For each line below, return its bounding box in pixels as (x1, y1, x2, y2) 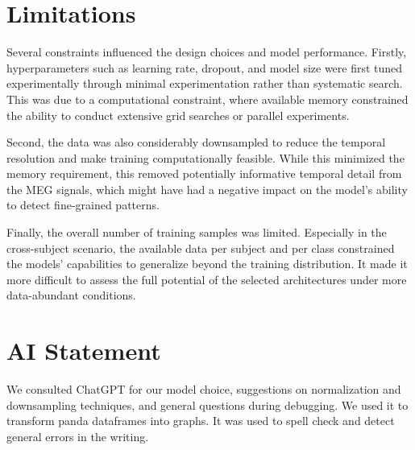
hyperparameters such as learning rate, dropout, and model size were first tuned (6, 59, 403, 76)
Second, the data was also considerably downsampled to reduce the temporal (6, 134, 386, 151)
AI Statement (6, 334, 161, 367)
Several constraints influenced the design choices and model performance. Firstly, (6, 43, 407, 60)
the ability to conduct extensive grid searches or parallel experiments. (6, 106, 350, 123)
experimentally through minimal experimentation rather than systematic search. (6, 75, 403, 92)
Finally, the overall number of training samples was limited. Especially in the (6, 224, 387, 241)
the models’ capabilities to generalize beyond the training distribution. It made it (6, 255, 408, 272)
